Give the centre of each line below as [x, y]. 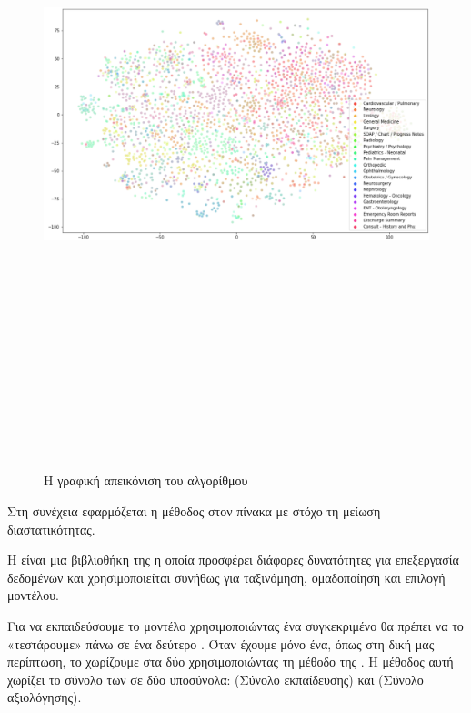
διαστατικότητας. [51, 529]
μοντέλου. [33, 595]
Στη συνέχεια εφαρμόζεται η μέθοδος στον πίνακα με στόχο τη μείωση [194, 511]
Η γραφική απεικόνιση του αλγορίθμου [146, 480]
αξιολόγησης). [45, 697]
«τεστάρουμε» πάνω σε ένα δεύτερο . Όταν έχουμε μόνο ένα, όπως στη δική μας [221, 643]
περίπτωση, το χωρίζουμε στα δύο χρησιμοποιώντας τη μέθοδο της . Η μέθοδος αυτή [230, 662]
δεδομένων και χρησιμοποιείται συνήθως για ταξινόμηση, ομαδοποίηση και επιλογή [226, 577]
